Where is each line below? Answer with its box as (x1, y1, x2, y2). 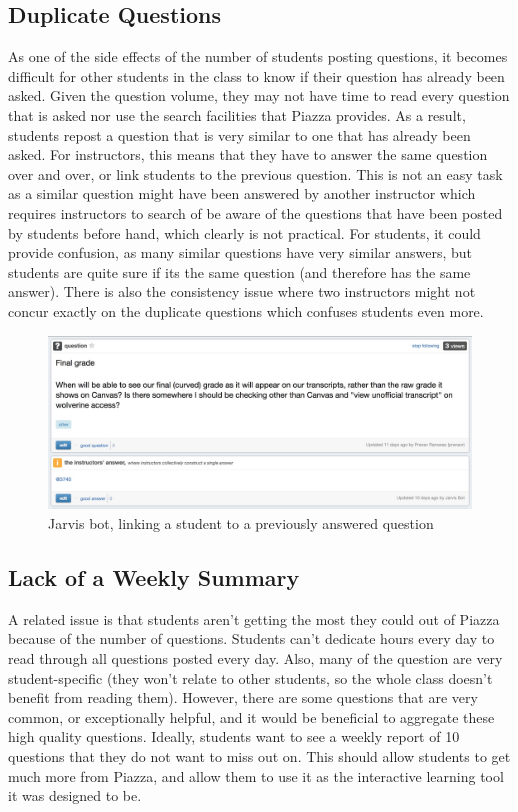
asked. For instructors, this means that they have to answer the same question (8, 144, 488, 165)
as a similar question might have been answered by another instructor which (8, 183, 476, 204)
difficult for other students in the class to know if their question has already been (8, 65, 505, 86)
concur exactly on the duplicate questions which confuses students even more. (8, 300, 484, 321)
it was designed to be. (8, 785, 142, 806)
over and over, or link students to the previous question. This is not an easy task (8, 163, 503, 184)
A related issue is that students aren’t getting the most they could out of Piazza (8, 608, 500, 629)
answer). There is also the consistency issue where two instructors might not (8, 281, 476, 302)
